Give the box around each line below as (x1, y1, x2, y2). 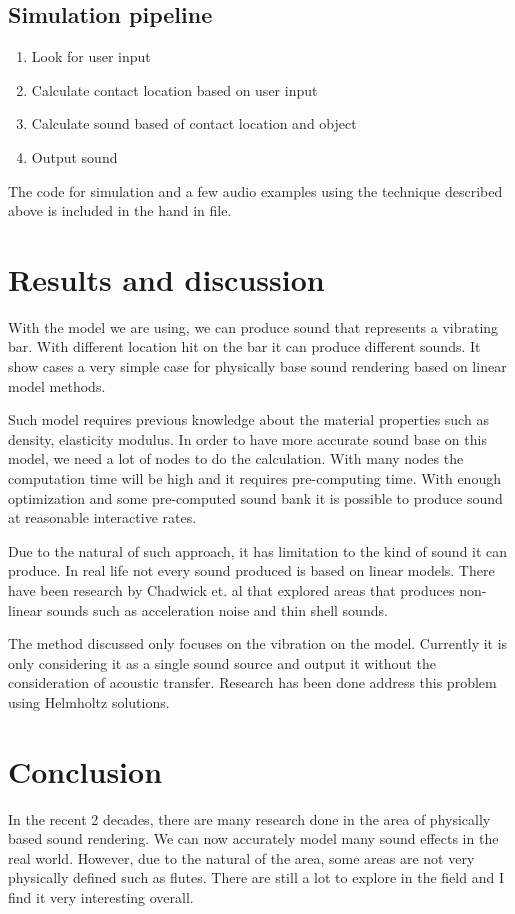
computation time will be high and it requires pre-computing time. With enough (8, 468, 501, 489)
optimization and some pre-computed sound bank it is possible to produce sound (8, 487, 503, 508)
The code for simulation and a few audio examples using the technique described (8, 180, 503, 201)
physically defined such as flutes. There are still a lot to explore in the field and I (8, 867, 504, 888)
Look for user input (31, 46, 151, 67)
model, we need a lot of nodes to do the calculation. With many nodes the (8, 448, 464, 469)
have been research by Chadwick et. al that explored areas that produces (8, 580, 455, 601)
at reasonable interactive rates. (8, 507, 197, 528)
